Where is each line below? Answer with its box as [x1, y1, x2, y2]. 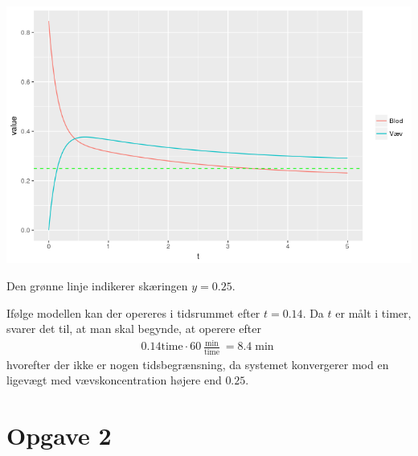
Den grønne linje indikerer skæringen [6, 277, 188, 294]
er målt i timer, [335, 304, 412, 321]
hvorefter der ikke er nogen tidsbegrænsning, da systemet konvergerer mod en [6, 355, 389, 372]
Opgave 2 [6, 419, 112, 452]
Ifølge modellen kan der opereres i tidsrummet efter [6, 304, 260, 321]
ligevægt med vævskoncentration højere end [6, 372, 222, 388]
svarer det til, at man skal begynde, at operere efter [6, 320, 261, 337]
